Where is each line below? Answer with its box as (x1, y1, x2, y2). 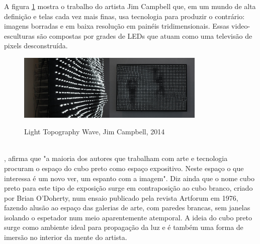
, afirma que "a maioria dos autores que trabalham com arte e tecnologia (4, 153, 228, 164)
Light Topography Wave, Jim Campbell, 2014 (24, 126, 165, 137)
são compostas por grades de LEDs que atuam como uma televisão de (37, 30, 252, 41)
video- (231, 21, 250, 31)
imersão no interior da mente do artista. (4, 232, 127, 242)
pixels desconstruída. (4, 40, 68, 51)
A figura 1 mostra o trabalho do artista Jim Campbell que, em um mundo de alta (4, 1, 256, 11)
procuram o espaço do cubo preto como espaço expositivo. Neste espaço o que (4, 162, 244, 173)
